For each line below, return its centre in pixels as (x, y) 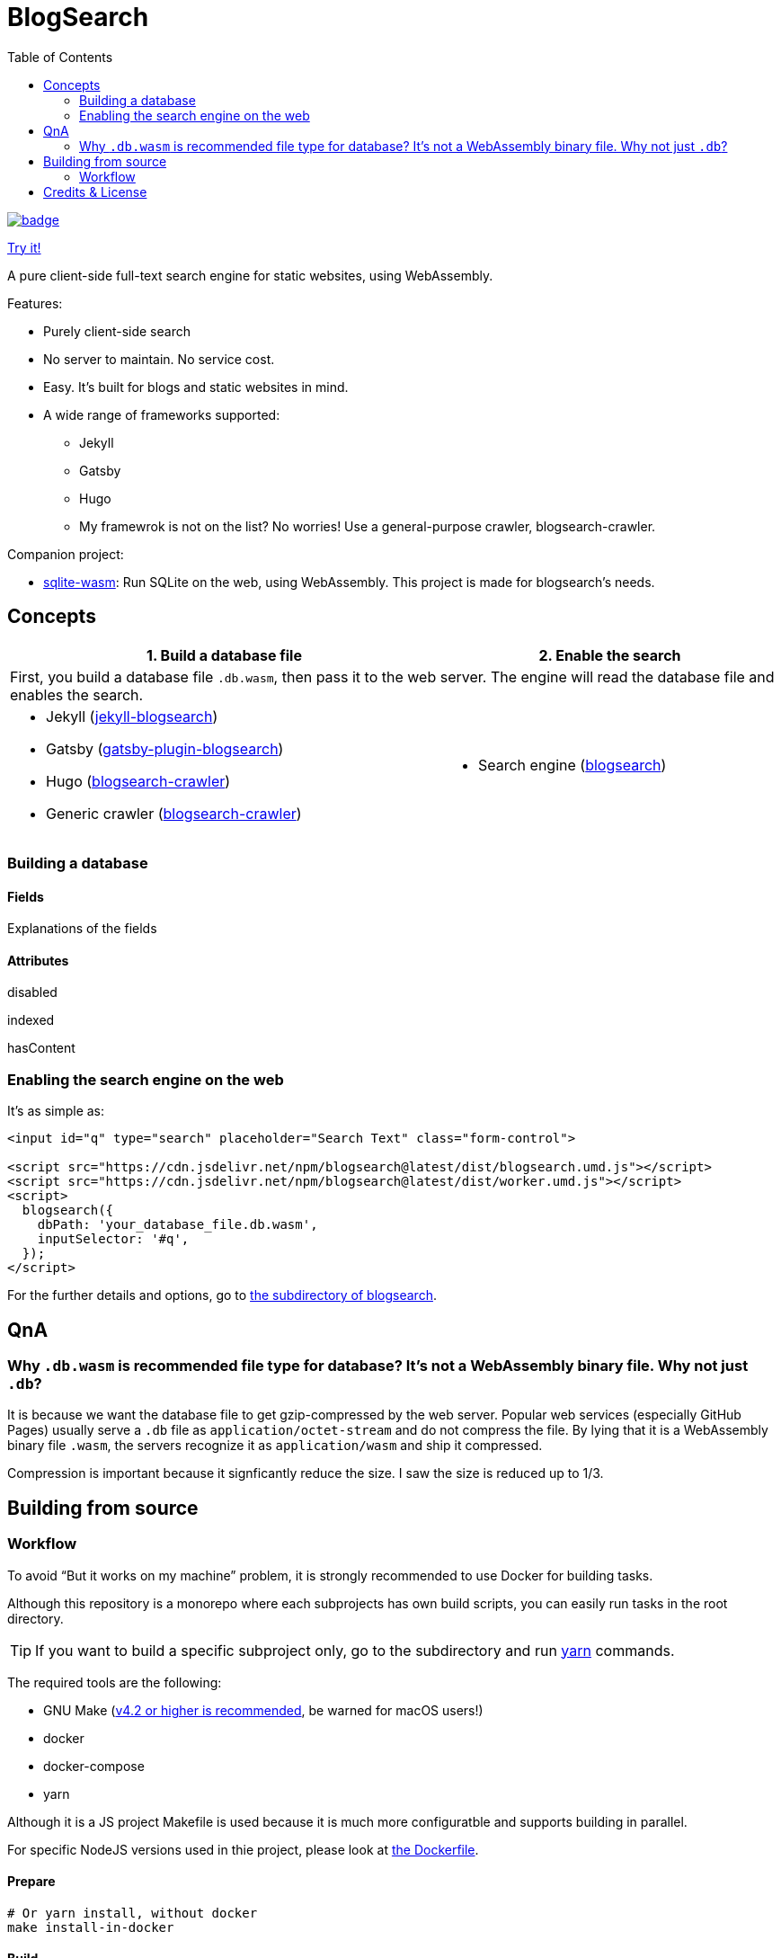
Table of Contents (60, 57)
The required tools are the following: (115, 1682)
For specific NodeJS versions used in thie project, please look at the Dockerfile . (243, 1849)
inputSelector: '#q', (113, 1239)
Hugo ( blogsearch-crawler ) (138, 781)
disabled (32, 992)
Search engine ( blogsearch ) (572, 765)
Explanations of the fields (82, 929)
